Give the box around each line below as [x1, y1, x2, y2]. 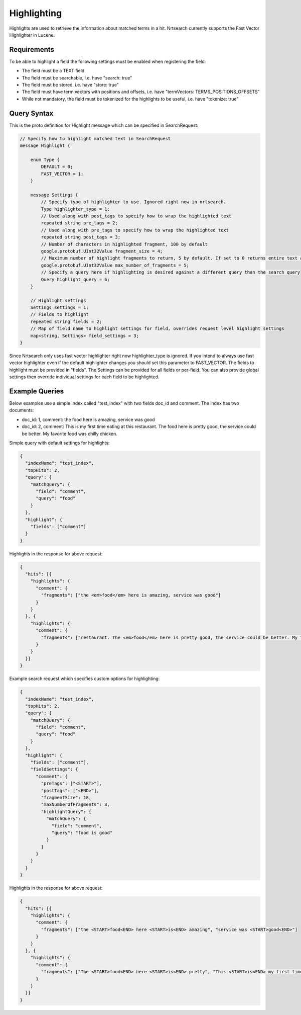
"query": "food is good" [51, 830, 113, 835]
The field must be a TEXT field [22, 68, 85, 74]
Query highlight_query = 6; [41, 277, 110, 282]
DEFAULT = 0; [41, 164, 73, 170]
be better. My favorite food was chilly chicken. [22, 431, 117, 437]
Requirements [9, 45, 55, 54]
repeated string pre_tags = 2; [41, 220, 118, 226]
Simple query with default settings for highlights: [9, 440, 110, 446]
